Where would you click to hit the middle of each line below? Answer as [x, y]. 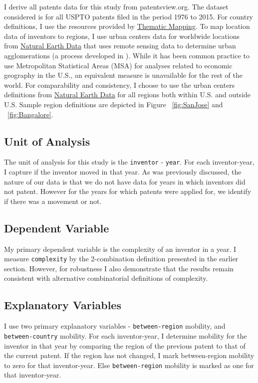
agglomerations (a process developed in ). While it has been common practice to [127, 55]
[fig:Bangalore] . [30, 114]
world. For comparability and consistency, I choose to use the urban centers [120, 85]
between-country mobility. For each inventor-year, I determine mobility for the [126, 335]
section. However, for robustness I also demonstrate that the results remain [119, 268]
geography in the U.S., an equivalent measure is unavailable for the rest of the [123, 75]
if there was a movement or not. [53, 201]
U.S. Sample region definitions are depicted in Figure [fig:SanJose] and [114, 104]
